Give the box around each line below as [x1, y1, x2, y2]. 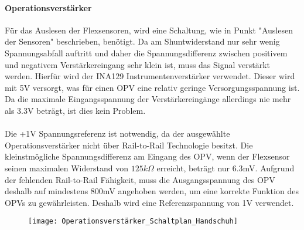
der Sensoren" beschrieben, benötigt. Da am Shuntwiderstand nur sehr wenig [5, 35, 280, 48]
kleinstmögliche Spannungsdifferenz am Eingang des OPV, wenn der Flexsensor [5, 150, 290, 163]
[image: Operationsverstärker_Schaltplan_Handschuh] [28, 217, 238, 226]
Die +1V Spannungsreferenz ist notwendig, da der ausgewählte [5, 127, 230, 140]
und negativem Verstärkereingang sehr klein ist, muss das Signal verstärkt [5, 58, 271, 70]
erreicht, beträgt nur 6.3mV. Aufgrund [156, 161, 295, 174]
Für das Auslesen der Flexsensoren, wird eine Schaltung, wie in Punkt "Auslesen [5, 23, 293, 36]
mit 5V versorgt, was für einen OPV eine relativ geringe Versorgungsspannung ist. [5, 81, 300, 93]
